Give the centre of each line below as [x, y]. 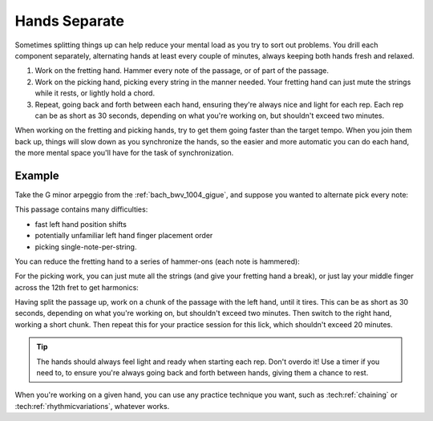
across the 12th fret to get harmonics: [77, 287]
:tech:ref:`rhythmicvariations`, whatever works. [92, 406]
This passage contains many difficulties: [81, 209]
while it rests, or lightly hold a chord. [95, 93]
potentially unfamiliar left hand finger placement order [124, 236]
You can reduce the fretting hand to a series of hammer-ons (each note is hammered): [157, 261]
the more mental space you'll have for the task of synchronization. [124, 153]
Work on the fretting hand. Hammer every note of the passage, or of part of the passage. [182, 71]
